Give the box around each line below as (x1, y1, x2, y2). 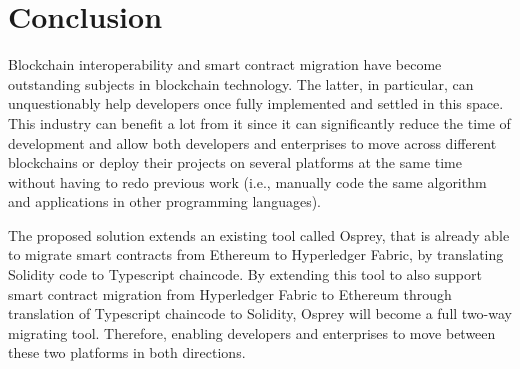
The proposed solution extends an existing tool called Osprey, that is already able (8, 224, 510, 245)
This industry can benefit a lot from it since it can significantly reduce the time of (8, 112, 511, 133)
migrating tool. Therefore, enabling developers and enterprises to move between (8, 322, 496, 343)
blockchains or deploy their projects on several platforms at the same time (8, 152, 462, 173)
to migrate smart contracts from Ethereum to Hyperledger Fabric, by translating (8, 244, 504, 265)
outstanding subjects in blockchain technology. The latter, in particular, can (8, 73, 474, 94)
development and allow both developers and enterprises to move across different (8, 132, 497, 153)
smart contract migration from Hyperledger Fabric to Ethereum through (8, 283, 452, 304)
